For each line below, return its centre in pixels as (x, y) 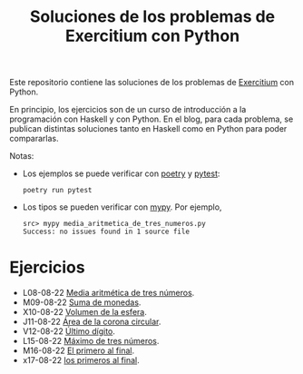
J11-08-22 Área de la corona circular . (92, 322)
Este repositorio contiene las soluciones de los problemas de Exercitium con (152, 83)
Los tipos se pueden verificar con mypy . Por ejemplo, (122, 207)
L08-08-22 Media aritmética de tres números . (108, 293)
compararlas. (34, 139)
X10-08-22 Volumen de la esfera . (84, 312)
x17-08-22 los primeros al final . (81, 360)
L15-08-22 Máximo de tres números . (91, 341)
